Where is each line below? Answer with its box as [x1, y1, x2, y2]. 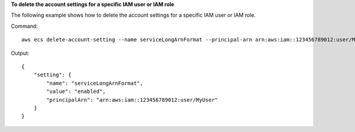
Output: [11, 49, 30, 56]
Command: [11, 22, 38, 30]
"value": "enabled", [46, 88, 106, 95]
